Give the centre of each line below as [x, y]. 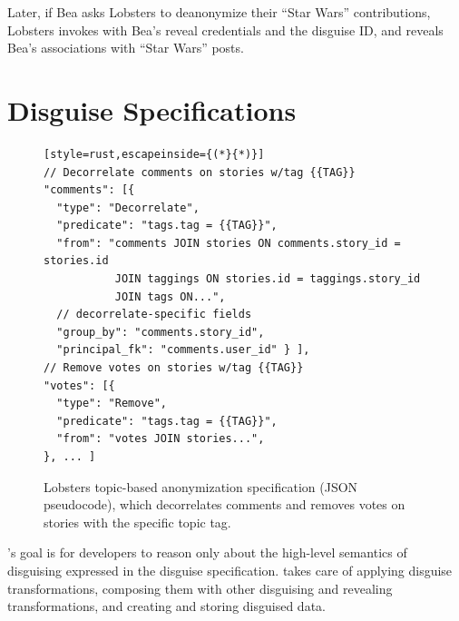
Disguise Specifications [152, 109]
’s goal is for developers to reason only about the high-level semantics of [207, 552]
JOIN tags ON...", [170, 296]
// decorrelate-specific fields [154, 315]
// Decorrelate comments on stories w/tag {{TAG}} [200, 172]
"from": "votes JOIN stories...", [161, 439]
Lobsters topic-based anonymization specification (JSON [201, 486]
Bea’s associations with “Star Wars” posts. [126, 48]
